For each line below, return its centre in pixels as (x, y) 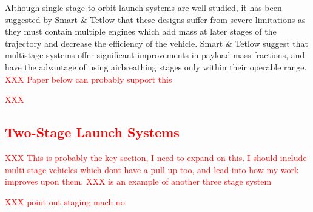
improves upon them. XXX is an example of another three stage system (138, 181)
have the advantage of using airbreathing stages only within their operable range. (156, 67)
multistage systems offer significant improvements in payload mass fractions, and (155, 55)
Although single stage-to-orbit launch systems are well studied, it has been (143, 7)
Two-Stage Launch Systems (92, 132)
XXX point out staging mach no (65, 201)
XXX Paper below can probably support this (89, 79)
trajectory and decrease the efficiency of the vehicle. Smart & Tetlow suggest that (157, 43)
